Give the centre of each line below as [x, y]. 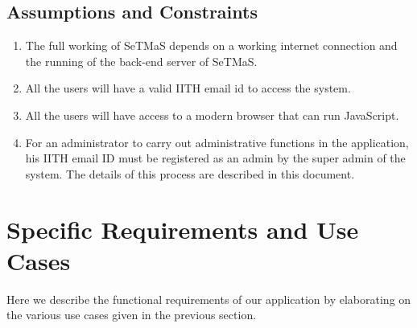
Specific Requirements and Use [183, 229]
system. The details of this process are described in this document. [190, 173]
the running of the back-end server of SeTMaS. [141, 61]
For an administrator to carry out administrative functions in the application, [217, 142]
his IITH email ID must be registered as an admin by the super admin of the [215, 158]
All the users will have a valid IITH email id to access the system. [188, 88]
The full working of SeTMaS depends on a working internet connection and [211, 45]
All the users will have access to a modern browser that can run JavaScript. [212, 115]
